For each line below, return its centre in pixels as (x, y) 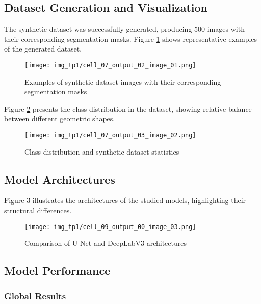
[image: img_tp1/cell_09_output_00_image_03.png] (110, 227)
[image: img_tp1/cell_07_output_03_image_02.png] (110, 135)
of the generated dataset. (43, 49)
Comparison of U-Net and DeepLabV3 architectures (106, 243)
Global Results (35, 296)
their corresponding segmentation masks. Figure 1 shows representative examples (131, 39)
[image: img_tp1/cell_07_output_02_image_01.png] (110, 65)
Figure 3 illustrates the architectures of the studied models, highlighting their (125, 200)
